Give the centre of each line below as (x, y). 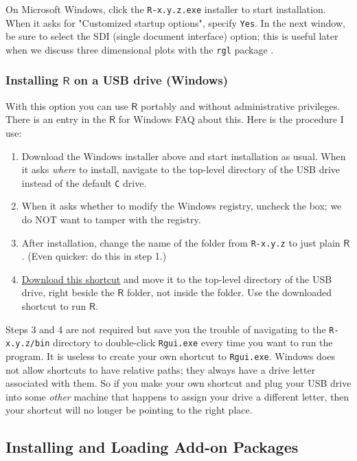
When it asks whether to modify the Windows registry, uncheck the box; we (182, 206)
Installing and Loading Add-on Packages (152, 447)
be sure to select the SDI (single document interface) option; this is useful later (172, 36)
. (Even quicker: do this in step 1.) (94, 256)
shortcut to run (54, 306)
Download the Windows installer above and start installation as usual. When (184, 156)
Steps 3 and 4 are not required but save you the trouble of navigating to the (166, 329)
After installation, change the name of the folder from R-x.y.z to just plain (181, 242)
